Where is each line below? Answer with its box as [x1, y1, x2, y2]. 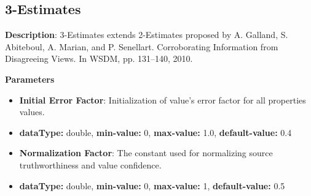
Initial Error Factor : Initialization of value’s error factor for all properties [19, 93, 306, 106]
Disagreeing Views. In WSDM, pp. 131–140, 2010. [5, 52, 193, 65]
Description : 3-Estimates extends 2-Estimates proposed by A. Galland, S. [5, 28, 288, 41]
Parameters [5, 72, 55, 85]
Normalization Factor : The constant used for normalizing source [19, 146, 273, 159]
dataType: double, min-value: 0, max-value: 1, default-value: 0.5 [19, 179, 285, 192]
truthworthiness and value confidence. [19, 158, 162, 171]
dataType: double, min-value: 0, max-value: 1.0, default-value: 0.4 [19, 126, 292, 138]
